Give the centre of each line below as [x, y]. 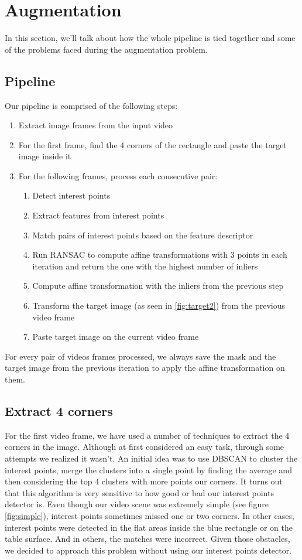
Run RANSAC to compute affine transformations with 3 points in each [160, 255]
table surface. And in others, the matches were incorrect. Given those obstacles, [147, 539]
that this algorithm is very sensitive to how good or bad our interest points [139, 492]
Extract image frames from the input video [96, 125]
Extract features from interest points [98, 215]
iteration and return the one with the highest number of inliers [145, 266]
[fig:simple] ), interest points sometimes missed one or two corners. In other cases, [150, 515]
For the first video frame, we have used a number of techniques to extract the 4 [147, 435]
